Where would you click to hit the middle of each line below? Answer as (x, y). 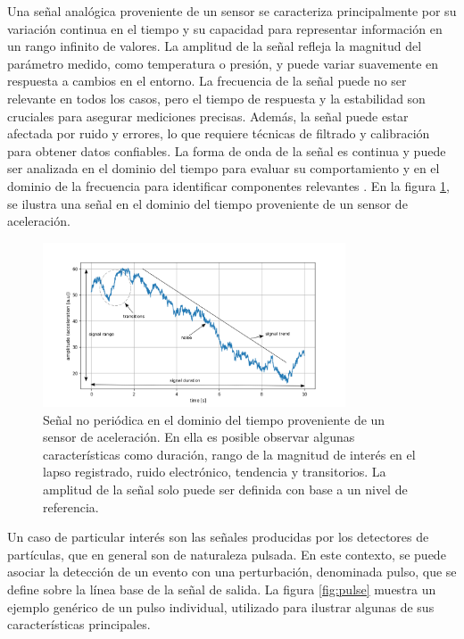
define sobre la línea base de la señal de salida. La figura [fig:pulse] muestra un (222, 589)
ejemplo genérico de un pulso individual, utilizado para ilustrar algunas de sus (221, 606)
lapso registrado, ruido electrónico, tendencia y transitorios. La (215, 472)
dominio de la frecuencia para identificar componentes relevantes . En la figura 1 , (229, 185)
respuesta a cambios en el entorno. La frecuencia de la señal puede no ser (207, 81)
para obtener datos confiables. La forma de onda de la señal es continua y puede (227, 150)
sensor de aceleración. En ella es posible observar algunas (199, 437)
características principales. (79, 624)
